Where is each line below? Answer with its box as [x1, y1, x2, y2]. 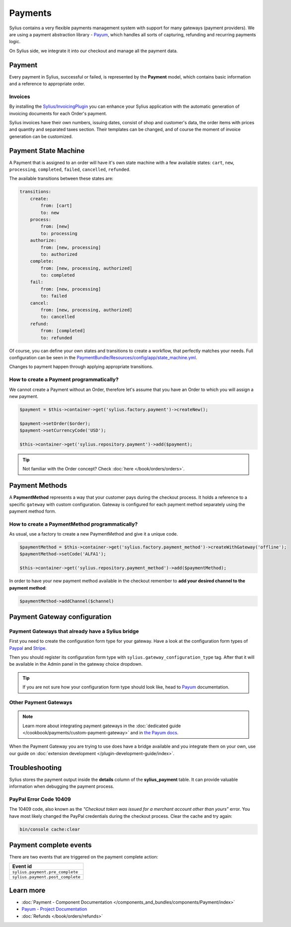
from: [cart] [40, 203, 73, 209]
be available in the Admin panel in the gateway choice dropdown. [9, 661, 143, 667]
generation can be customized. [9, 133, 73, 139]
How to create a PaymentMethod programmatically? [9, 521, 138, 528]
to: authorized [40, 251, 78, 257]
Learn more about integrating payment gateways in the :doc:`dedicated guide [22, 723, 181, 729]
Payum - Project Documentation [21, 906, 87, 912]
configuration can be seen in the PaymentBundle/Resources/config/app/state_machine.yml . [9, 354, 197, 360]
